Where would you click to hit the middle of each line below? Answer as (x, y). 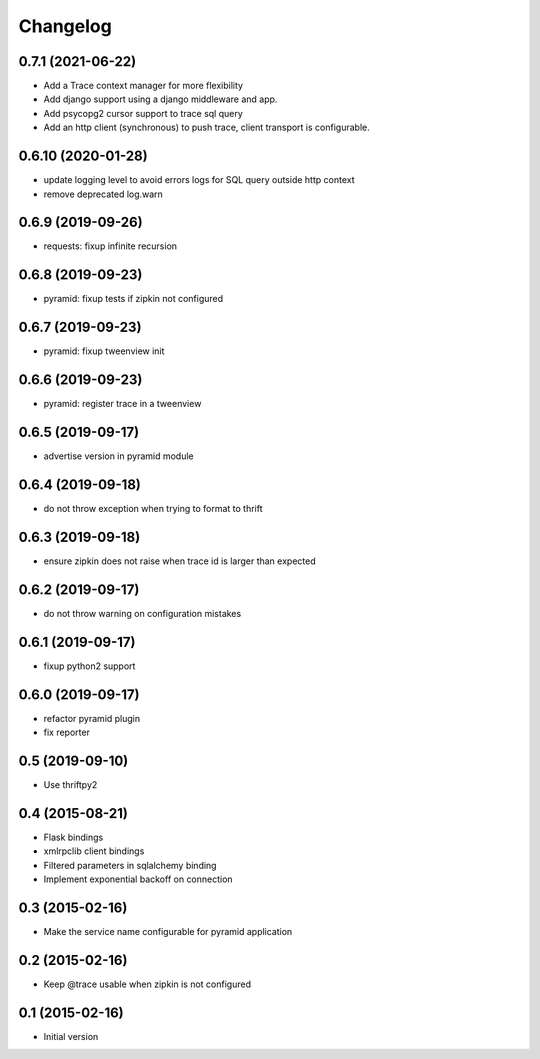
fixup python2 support (89, 666)
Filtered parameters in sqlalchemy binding (130, 865)
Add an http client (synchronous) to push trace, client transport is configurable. (206, 127)
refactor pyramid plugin (92, 718)
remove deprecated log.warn (103, 194)
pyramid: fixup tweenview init (104, 351)
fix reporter (66, 732)
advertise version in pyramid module (118, 456)
